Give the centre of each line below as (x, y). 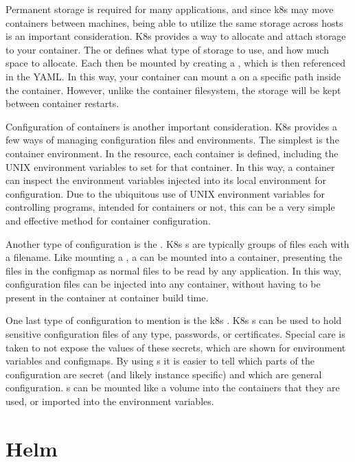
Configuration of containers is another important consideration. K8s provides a (171, 126)
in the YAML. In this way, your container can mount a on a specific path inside (173, 76)
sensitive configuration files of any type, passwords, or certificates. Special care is (175, 334)
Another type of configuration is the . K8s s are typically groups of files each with (177, 243)
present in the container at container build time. (107, 297)
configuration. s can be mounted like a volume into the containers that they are (173, 388)
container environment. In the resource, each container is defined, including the (172, 153)
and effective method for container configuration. (108, 220)
